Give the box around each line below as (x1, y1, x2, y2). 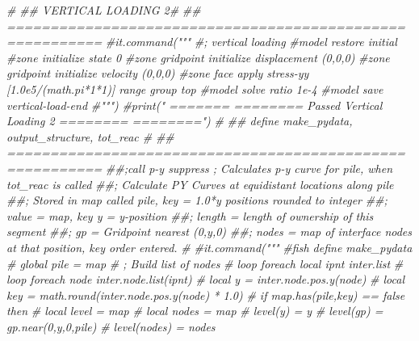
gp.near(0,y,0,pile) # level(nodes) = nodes (6, 318, 216, 335)
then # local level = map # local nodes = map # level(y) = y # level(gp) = (6, 302, 383, 319)
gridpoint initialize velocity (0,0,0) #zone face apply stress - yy (6, 65, 309, 82)
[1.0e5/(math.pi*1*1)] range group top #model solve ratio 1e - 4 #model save (6, 80, 383, 97)
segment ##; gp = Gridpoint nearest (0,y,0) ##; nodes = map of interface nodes (6, 223, 413, 240)
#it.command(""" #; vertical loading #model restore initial (105, 33, 397, 50)
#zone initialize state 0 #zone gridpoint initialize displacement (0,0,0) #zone (6, 48, 390, 65)
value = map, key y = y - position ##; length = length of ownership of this (6, 207, 374, 224)
